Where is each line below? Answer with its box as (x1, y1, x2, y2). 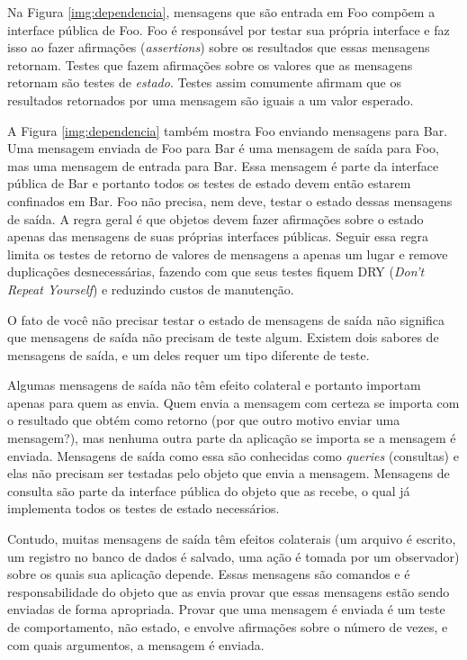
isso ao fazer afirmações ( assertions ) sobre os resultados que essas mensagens (7, 38, 430, 57)
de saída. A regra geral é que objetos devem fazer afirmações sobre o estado (7, 209, 424, 228)
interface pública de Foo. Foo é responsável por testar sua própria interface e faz (7, 20, 450, 39)
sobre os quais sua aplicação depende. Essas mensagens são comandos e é (7, 565, 410, 583)
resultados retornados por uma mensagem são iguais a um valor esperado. (7, 90, 414, 109)
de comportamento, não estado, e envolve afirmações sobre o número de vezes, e (7, 618, 448, 636)
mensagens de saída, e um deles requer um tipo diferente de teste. (7, 345, 370, 364)
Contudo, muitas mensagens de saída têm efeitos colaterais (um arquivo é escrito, (7, 529, 456, 548)
